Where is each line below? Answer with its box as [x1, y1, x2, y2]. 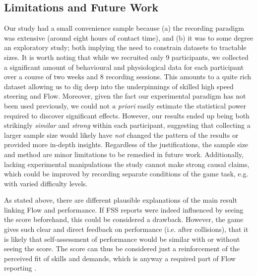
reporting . [4, 263, 37, 273]
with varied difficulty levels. [4, 178, 88, 188]
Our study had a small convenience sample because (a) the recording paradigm [4, 23, 244, 33]
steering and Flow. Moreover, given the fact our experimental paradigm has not [4, 91, 246, 101]
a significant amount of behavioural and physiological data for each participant [4, 61, 244, 72]
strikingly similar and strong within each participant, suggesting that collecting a [4, 120, 251, 130]
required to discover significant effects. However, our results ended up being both [4, 110, 250, 120]
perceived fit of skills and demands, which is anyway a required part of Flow [4, 253, 236, 263]
